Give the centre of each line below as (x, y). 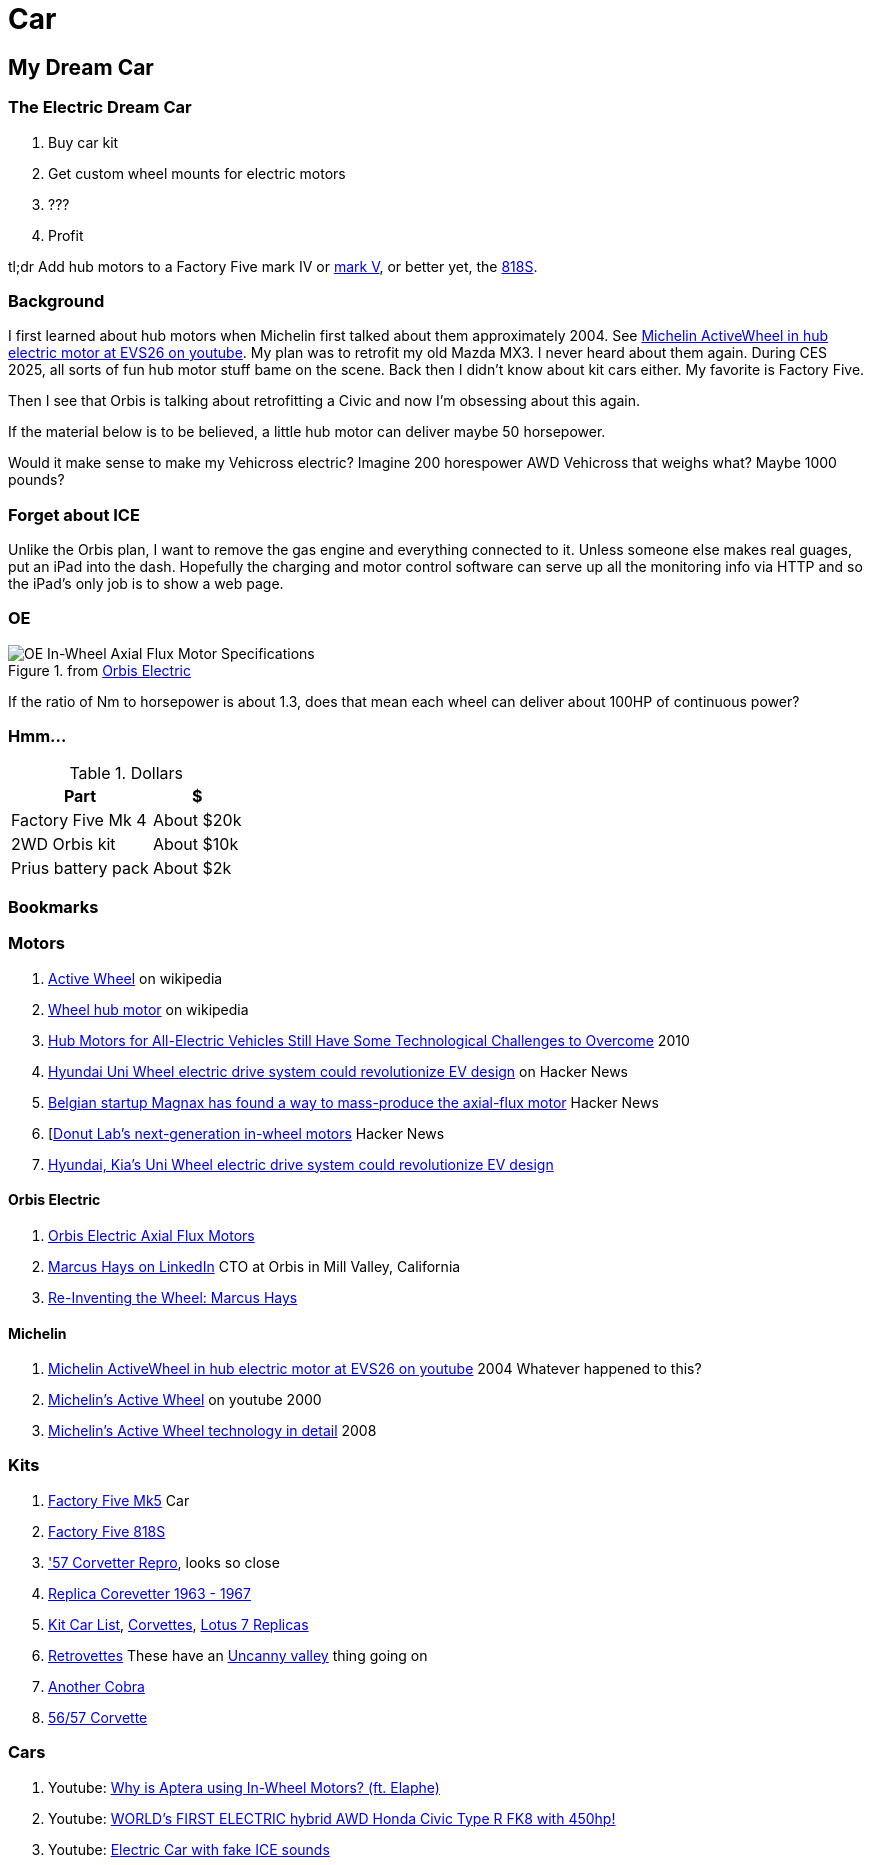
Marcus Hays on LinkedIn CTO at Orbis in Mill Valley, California (254, 1266)
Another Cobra (96, 1686)
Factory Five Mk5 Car (119, 1500)
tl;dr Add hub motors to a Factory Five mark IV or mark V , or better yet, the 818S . (273, 266)
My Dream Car (81, 67)
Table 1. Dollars (126, 772)
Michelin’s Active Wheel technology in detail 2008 (212, 1431)
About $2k (192, 867)
